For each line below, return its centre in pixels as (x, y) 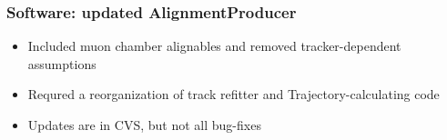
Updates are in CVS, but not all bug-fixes (144, 125)
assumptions (62, 63)
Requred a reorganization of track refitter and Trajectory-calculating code (234, 94)
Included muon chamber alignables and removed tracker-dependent (214, 46)
